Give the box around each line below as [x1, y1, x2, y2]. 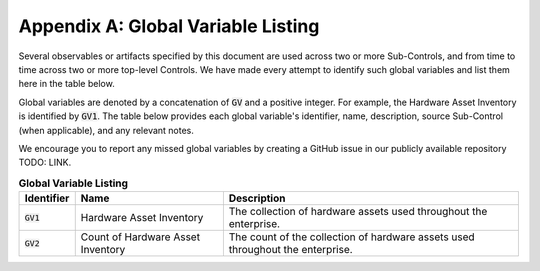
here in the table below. [18, 78, 115, 90]
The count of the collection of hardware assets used [228, 230, 475, 244]
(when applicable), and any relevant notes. [18, 124, 195, 136]
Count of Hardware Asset [80, 230, 200, 244]
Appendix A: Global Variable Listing [18, 15, 320, 37]
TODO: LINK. [18, 156, 72, 169]
